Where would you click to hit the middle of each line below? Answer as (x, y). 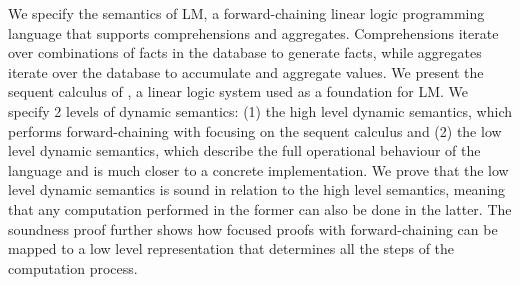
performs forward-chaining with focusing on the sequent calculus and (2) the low (255, 130)
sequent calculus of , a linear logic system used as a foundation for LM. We (238, 91)
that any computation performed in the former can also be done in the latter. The (260, 208)
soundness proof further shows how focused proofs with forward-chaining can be (253, 228)
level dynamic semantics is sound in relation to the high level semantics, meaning (257, 189)
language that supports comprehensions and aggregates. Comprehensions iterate (253, 32)
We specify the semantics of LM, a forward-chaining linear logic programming (246, 13)
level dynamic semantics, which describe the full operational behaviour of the (244, 150)
